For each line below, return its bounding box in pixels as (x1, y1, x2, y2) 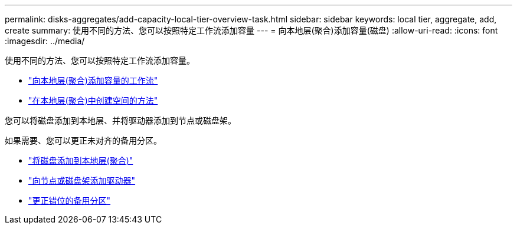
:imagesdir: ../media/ (5, 36, 85, 46)
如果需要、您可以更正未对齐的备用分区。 (5, 135, 162, 145)
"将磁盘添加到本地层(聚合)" (28, 155, 133, 165)
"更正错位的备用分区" (28, 195, 111, 205)
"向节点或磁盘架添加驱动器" (28, 175, 136, 185)
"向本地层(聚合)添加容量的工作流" (28, 75, 158, 85)
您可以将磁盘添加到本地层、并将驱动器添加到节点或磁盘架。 (5, 115, 236, 125)
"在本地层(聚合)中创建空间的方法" (28, 95, 158, 105)
